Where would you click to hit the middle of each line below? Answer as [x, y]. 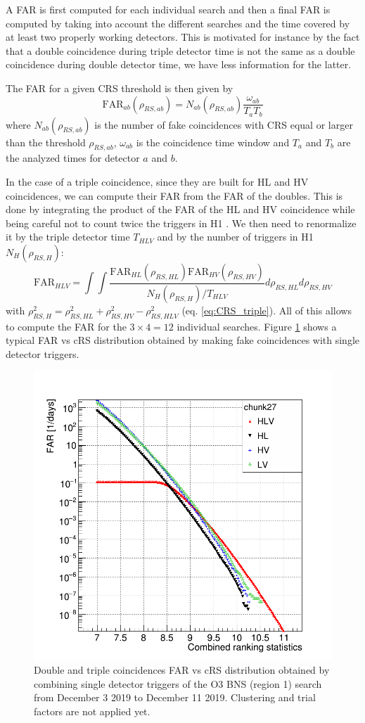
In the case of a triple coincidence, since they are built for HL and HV [157, 181]
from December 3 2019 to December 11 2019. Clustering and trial [175, 697]
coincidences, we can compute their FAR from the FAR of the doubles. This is [174, 195]
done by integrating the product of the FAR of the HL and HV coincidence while [180, 209]
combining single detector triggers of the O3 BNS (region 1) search [178, 683]
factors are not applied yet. [92, 711]
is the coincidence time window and [213, 142]
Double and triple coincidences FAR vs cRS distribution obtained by [182, 670]
